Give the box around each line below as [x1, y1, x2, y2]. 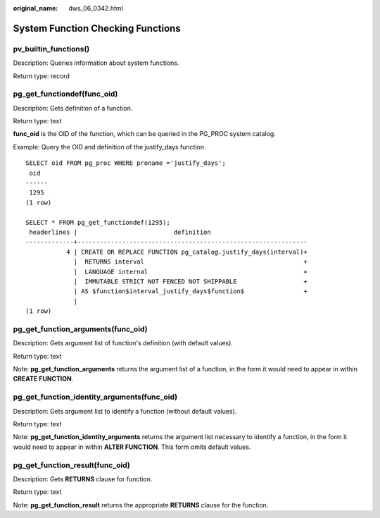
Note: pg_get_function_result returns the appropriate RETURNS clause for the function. [13, 500, 269, 509]
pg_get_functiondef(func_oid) [13, 89, 118, 99]
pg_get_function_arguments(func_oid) [13, 324, 148, 334]
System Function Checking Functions [13, 22, 181, 35]
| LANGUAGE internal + [73, 268, 308, 276]
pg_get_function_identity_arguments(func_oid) [13, 392, 178, 402]
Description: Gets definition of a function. [13, 104, 133, 112]
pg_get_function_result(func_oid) [13, 460, 130, 470]
